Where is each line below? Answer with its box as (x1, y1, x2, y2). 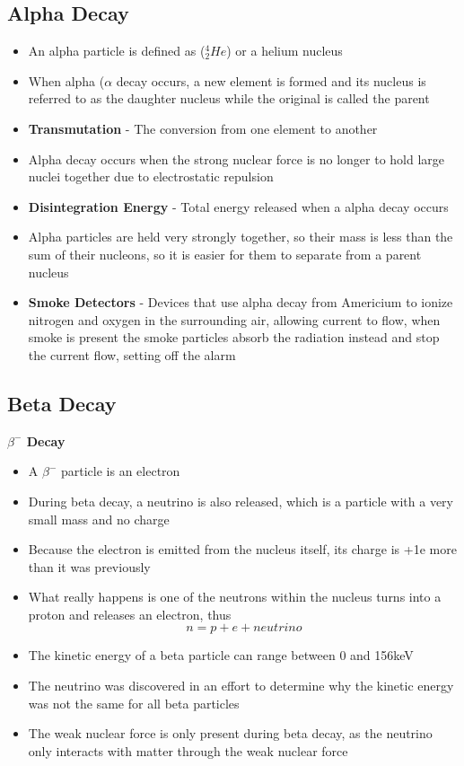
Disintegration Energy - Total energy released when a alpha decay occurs (28, 197, 449, 216)
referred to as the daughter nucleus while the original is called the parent (28, 89, 430, 108)
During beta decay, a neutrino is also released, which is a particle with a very (28, 491, 453, 510)
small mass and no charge (28, 509, 170, 528)
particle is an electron (60, 462, 180, 480)
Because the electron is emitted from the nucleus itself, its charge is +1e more (28, 540, 457, 559)
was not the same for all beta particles (28, 693, 240, 712)
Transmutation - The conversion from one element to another (28, 119, 378, 137)
